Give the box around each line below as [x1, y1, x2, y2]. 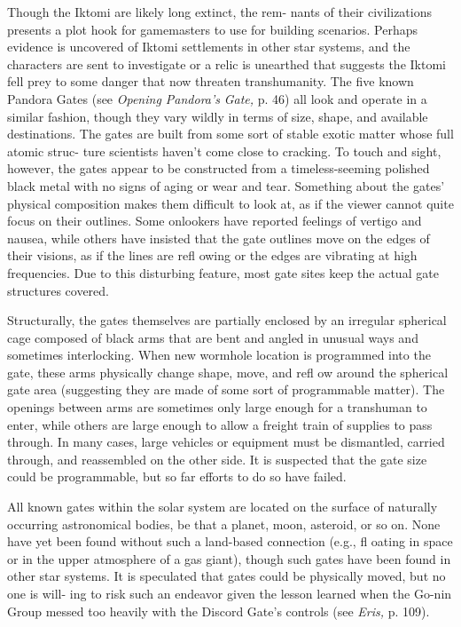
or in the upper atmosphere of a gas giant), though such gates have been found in [7, 549, 451, 567]
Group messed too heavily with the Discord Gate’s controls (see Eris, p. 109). [7, 601, 430, 620]
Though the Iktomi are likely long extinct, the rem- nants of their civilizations [7, 3, 432, 20]
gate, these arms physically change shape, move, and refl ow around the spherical [7, 362, 449, 381]
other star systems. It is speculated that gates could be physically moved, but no [7, 567, 446, 585]
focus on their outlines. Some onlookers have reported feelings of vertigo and [7, 211, 422, 230]
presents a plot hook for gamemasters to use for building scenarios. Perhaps [7, 20, 418, 38]
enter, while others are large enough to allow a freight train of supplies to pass [7, 415, 433, 433]
